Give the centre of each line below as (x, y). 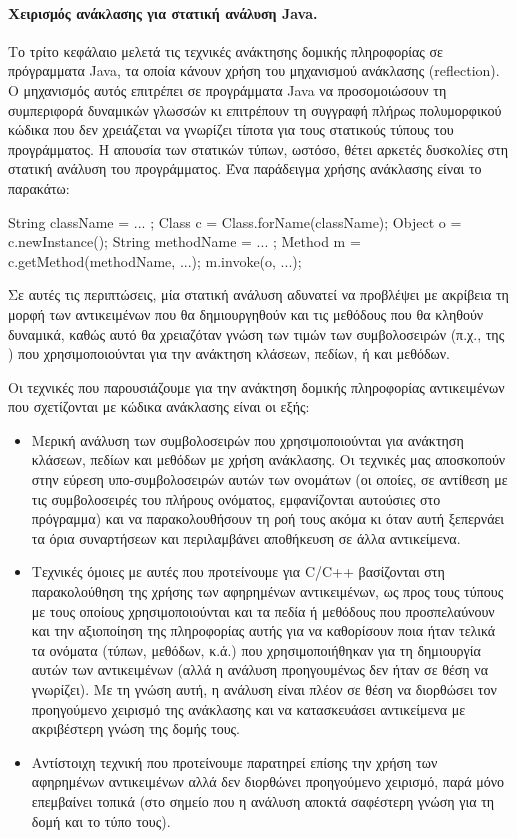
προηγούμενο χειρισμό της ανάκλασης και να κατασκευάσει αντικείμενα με (248, 708)
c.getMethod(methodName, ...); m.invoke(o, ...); (155, 260)
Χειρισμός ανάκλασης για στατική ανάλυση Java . (163, 12)
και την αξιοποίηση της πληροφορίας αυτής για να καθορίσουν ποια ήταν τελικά (263, 630)
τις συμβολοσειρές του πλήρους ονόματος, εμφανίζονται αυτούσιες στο (236, 498)
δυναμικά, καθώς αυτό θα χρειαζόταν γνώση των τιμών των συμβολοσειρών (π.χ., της (256, 333)
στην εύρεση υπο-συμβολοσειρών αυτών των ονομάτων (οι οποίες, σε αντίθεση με (269, 479)
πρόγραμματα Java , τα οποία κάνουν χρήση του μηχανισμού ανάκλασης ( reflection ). (254, 70)
